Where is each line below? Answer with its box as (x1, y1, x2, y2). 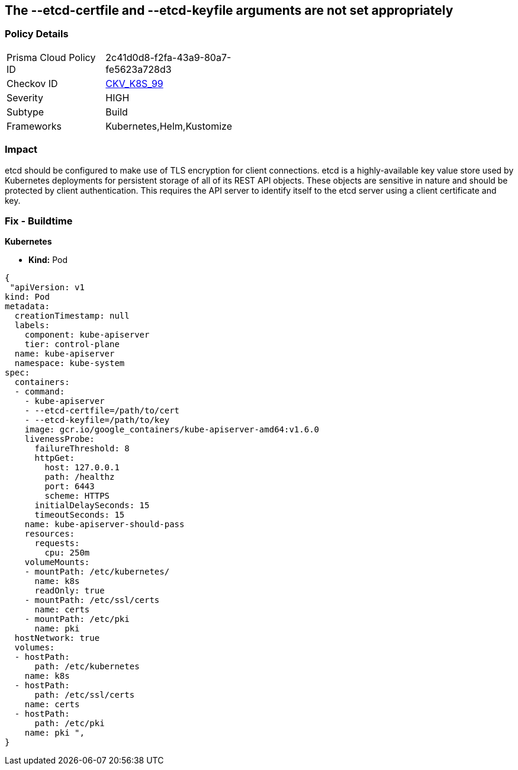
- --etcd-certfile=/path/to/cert (24, 406, 180, 416)
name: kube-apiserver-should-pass (24, 519, 185, 530)
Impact (5, 143, 38, 156)
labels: (14, 320, 50, 331)
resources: (24, 529, 75, 539)
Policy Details (5, 28, 69, 40)
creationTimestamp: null (14, 311, 130, 321)
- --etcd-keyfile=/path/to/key (24, 415, 170, 425)
